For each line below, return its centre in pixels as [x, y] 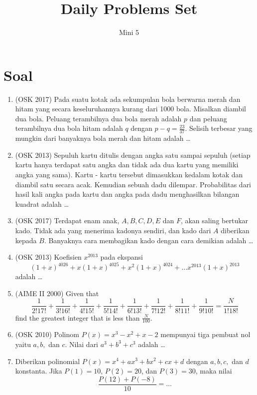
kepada [26, 240]
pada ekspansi [122, 257]
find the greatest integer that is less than [77, 317]
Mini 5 [129, 32]
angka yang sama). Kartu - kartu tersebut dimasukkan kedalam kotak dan [129, 175]
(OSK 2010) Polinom [47, 334]
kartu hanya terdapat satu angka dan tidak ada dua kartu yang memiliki [127, 165]
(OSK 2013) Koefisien [48, 257]
